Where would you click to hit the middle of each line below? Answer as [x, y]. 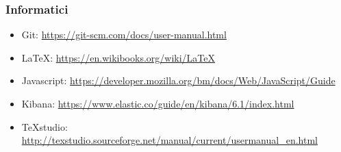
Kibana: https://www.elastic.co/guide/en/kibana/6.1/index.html [158, 103]
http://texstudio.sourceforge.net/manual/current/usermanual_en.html [169, 140]
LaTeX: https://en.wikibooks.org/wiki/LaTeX [118, 57]
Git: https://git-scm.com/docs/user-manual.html [124, 35]
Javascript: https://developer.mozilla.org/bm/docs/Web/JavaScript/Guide [178, 80]
